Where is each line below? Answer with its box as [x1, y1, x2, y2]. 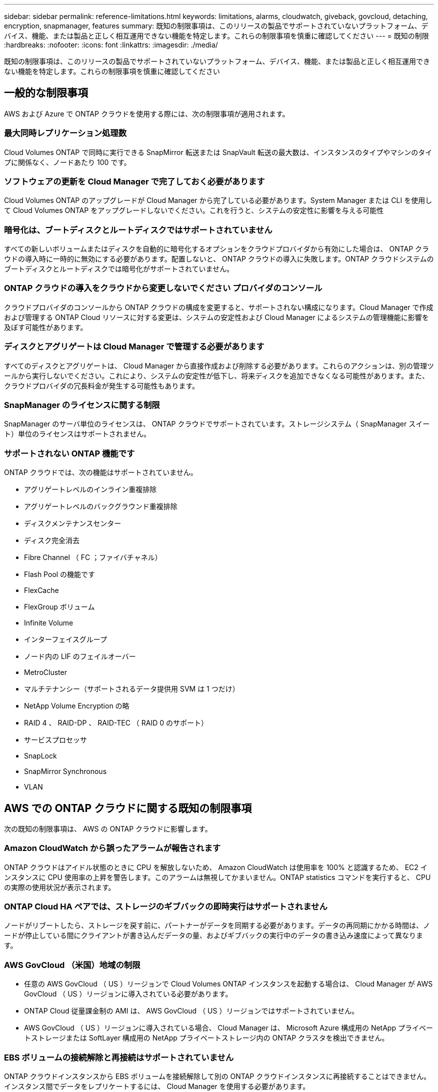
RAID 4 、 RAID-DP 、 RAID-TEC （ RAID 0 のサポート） [24, 718, 208, 727]
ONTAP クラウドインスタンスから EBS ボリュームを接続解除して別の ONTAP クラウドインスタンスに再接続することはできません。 [4, 1071, 431, 1080]
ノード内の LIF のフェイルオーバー [24, 652, 136, 661]
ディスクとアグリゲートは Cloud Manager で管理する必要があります [4, 341, 264, 352]
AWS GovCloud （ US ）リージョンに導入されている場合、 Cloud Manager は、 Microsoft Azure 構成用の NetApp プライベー [24, 1023, 433, 1032]
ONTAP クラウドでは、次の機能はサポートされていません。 [4, 468, 197, 477]
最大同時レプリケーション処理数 [4, 128, 127, 138]
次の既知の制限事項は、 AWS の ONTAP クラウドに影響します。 [4, 824, 212, 833]
